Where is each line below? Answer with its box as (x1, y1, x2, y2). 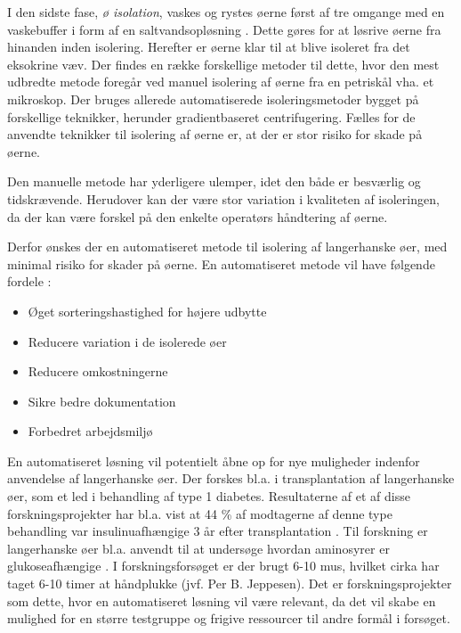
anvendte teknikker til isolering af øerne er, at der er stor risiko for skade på (7, 125, 423, 144)
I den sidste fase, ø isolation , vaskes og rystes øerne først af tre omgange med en (7, 3, 445, 21)
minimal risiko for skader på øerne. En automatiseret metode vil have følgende (7, 254, 435, 273)
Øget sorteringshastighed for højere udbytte (28, 301, 267, 320)
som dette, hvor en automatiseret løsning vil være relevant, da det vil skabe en (7, 591, 436, 610)
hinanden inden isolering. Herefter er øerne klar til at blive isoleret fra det (7, 37, 410, 56)
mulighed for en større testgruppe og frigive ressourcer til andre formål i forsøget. (7, 609, 450, 628)
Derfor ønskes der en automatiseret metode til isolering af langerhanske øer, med (7, 237, 448, 256)
